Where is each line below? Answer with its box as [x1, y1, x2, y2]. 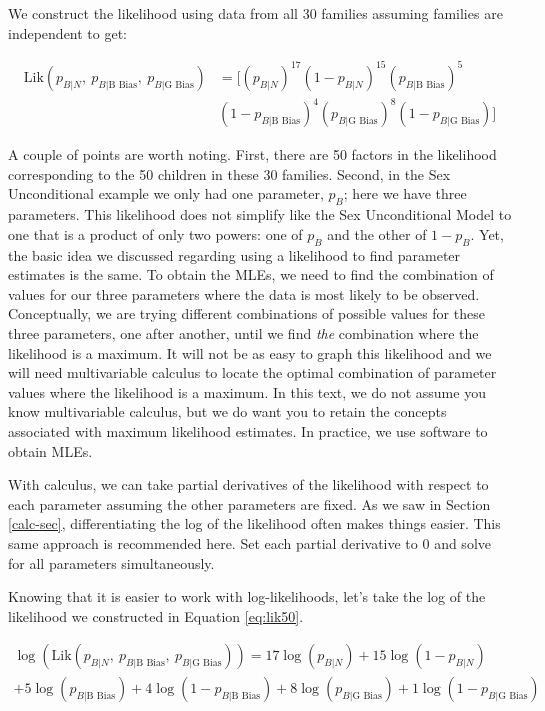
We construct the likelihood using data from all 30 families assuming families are [8, 3, 503, 23]
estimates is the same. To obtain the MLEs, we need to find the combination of [8, 264, 494, 285]
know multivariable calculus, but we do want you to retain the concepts [8, 401, 447, 422]
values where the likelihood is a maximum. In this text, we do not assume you [8, 381, 486, 402]
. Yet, [470, 223, 504, 244]
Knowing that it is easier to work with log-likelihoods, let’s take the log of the [8, 586, 486, 607]
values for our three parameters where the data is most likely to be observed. [8, 283, 480, 304]
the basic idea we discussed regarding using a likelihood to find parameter [8, 244, 461, 265]
